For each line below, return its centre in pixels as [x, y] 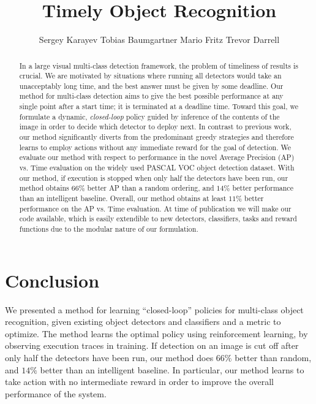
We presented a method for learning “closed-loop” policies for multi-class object [154, 309]
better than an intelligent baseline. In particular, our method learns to [172, 369]
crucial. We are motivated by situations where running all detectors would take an [150, 76]
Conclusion [52, 280]
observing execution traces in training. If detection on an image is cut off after [152, 345]
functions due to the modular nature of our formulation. [109, 229]
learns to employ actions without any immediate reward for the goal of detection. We [155, 147]
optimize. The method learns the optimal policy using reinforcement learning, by [156, 333]
